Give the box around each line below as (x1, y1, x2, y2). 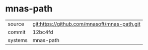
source (8, 20, 24, 27)
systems (8, 36, 28, 43)
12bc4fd (32, 28, 54, 35)
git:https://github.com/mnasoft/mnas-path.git (32, 20, 141, 27)
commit (8, 28, 26, 35)
